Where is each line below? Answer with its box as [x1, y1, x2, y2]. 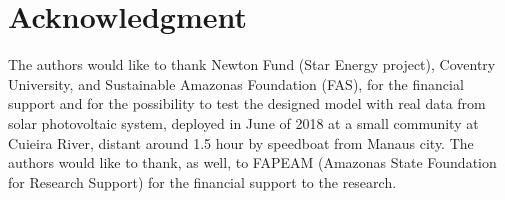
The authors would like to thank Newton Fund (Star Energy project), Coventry [8, 54, 496, 75]
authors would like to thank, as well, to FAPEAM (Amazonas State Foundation [8, 152, 497, 173]
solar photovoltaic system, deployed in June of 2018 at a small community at [8, 112, 479, 133]
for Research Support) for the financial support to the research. [8, 171, 397, 192]
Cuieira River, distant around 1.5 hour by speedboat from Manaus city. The [8, 132, 474, 153]
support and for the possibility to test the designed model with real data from [8, 93, 486, 114]
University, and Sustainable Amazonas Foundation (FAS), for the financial [8, 73, 464, 94]
